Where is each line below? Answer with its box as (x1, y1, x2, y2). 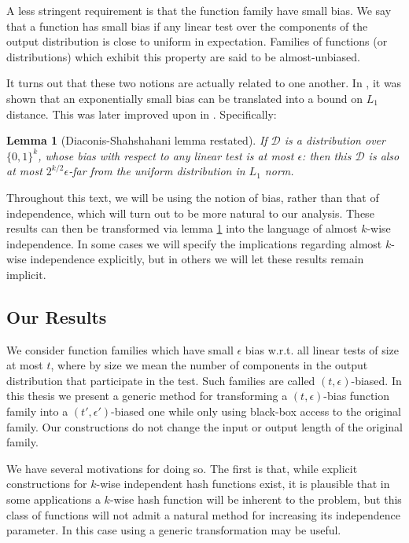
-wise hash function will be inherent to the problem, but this (109, 491, 402, 508)
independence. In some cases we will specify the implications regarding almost (6, 235, 382, 251)
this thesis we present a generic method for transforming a (6, 387, 288, 404)
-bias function (323, 387, 390, 404)
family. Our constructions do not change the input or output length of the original (6, 418, 403, 435)
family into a (6, 403, 68, 420)
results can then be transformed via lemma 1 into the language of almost (6, 220, 358, 237)
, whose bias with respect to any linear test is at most (38, 147, 294, 163)
